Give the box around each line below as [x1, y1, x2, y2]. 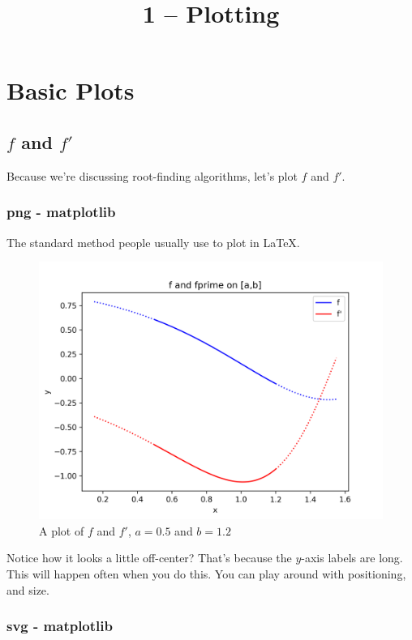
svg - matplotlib [6, 616, 113, 636]
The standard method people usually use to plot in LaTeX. [6, 233, 300, 250]
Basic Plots [6, 74, 135, 107]
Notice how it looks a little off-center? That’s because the [6, 549, 292, 566]
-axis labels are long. [301, 549, 403, 566]
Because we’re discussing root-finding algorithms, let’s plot [6, 167, 298, 184]
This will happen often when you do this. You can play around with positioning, [6, 565, 406, 582]
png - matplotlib [6, 202, 116, 222]
